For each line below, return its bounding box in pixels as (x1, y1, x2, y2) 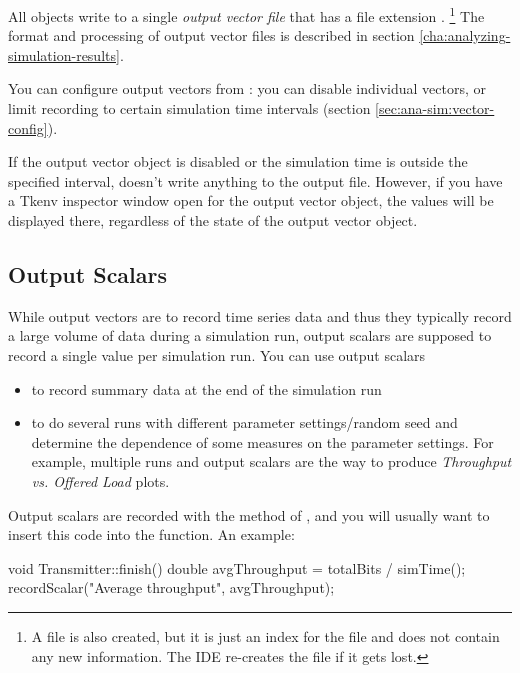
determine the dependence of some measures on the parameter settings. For (31, 431, 494, 452)
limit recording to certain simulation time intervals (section (8, 98, 371, 119)
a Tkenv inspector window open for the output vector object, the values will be (8, 190, 494, 211)
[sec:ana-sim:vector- (375, 98, 495, 119)
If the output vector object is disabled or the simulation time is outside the (8, 151, 468, 172)
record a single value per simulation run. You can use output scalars (8, 344, 426, 365)
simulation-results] (8, 44, 120, 65)
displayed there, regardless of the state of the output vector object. (8, 210, 418, 230)
